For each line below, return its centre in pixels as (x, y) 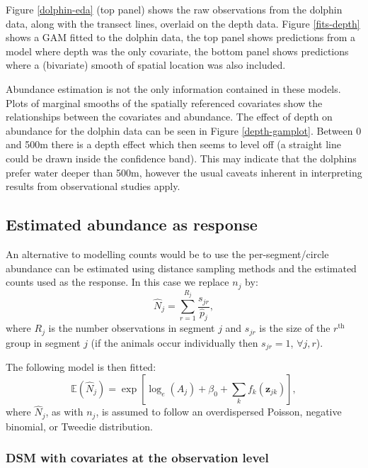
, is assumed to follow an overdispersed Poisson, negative (219, 412)
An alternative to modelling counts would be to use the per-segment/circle (167, 253)
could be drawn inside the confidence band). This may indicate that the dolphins (181, 158)
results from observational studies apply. (93, 186)
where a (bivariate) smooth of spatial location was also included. (146, 65)
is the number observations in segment (132, 328)
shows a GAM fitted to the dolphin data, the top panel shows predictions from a (181, 37)
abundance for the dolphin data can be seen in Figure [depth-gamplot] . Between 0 (184, 130)
